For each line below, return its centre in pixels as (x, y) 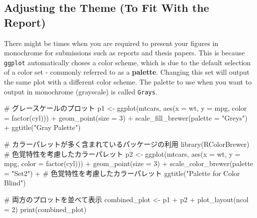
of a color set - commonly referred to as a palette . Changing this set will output (127, 72)
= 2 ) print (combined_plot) (45, 209)
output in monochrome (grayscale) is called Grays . (81, 91)
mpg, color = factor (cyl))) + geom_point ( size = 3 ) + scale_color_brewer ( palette (129, 163)
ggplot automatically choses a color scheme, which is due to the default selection (128, 62)
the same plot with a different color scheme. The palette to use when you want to (128, 82)
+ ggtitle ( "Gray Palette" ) (42, 127)
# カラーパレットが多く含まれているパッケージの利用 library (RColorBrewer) (127, 144)
